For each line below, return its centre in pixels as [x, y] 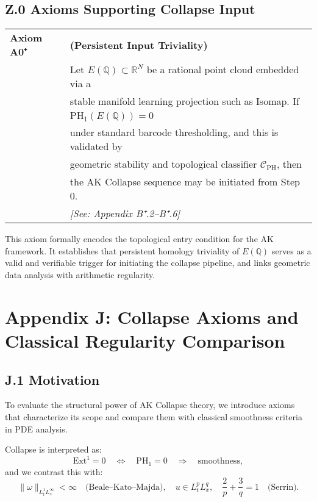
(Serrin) [282, 487]
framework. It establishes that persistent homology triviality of [122, 250]
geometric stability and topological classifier [163, 164]
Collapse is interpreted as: [53, 449]
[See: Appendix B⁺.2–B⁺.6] [125, 213]
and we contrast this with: [54, 471]
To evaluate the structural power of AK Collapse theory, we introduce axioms [150, 405]
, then [289, 164]
